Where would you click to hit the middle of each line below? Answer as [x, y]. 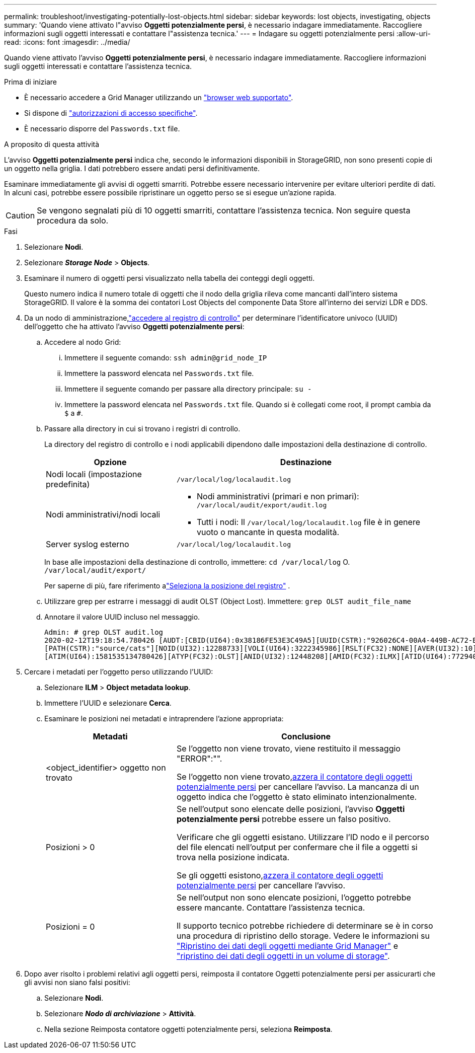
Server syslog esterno [88, 544]
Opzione [110, 462]
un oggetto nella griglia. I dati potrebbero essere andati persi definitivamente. [132, 168]
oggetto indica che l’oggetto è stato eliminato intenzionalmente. [297, 797]
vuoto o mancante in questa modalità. [268, 532]
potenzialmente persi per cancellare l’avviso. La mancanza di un [298, 787]
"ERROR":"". [199, 759]
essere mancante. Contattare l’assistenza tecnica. [271, 908]
